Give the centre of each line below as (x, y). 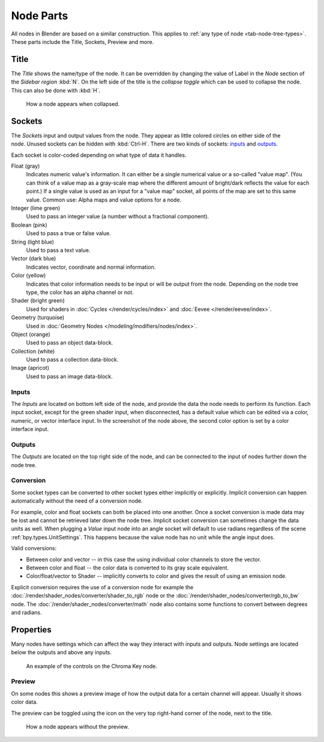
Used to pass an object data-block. (70, 343)
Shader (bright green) (38, 301)
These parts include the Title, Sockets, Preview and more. (82, 41)
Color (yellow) (28, 275)
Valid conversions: (34, 548)
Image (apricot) (30, 368)
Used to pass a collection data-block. (72, 360)
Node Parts (40, 16)
